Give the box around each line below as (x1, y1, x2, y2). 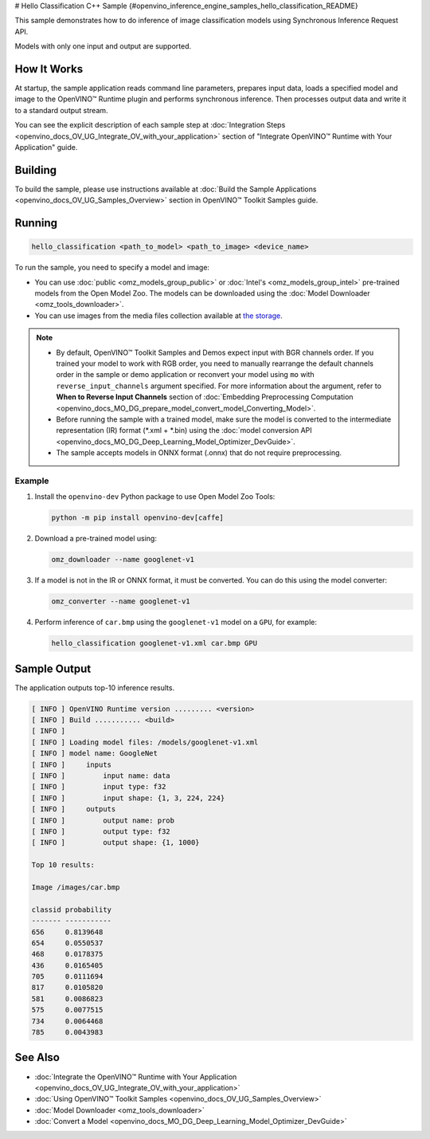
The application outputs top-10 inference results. (14, 682, 175, 693)
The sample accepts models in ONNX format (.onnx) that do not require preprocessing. (56, 448, 342, 458)
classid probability (31, 905, 111, 914)
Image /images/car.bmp (31, 882, 120, 892)
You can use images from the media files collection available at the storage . (34, 311, 283, 320)
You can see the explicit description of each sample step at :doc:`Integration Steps (14, 120, 286, 130)
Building (14, 163, 57, 177)
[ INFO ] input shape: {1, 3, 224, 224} (31, 793, 225, 803)
